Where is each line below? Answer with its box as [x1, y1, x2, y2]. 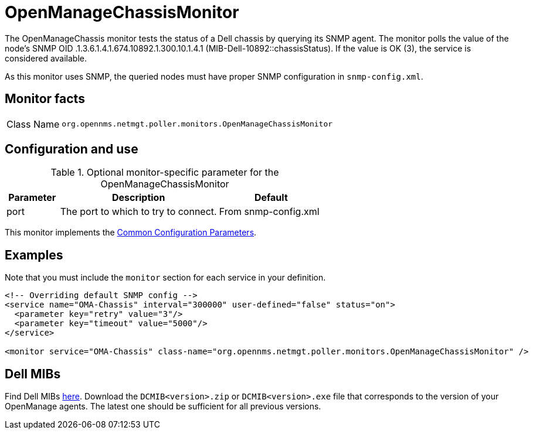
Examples [5, 247, 63, 262]
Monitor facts [5, 91, 85, 107]
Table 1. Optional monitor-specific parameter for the [50, 166, 279, 179]
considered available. [5, 53, 87, 63]
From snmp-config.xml [219, 206, 320, 218]
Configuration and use [5, 142, 138, 157]
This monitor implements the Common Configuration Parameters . [5, 227, 257, 238]
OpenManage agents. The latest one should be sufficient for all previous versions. [5, 401, 321, 412]
